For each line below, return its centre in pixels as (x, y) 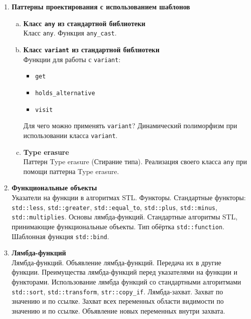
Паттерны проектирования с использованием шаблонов (101, 6)
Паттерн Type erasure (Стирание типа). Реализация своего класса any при (135, 161)
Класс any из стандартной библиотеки (84, 23)
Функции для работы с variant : (72, 59)
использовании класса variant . (70, 135)
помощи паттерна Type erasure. (71, 171)
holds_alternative (65, 93)
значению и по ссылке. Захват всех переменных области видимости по (118, 301)
